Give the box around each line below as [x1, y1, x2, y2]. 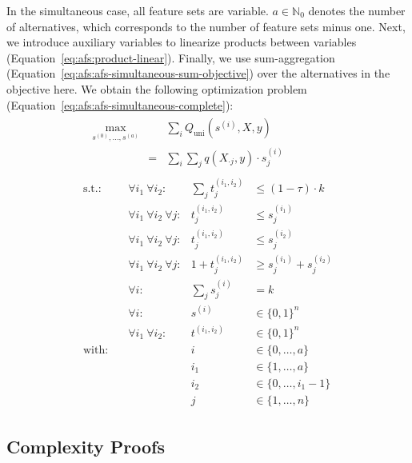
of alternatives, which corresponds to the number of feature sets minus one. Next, [6, 18, 406, 34]
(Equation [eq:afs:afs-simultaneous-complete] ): [6, 96, 234, 113]
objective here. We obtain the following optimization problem [6, 80, 307, 97]
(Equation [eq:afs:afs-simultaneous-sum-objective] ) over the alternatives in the [6, 65, 390, 82]
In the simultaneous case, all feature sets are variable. [6, 2, 269, 18]
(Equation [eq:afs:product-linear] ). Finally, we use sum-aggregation [6, 49, 335, 66]
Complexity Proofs [6, 434, 165, 459]
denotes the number [308, 2, 406, 18]
